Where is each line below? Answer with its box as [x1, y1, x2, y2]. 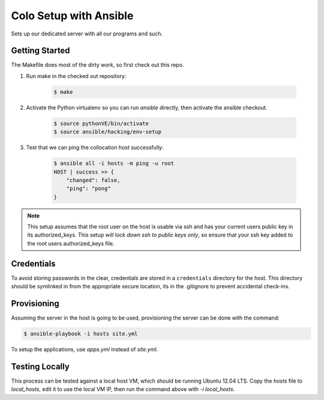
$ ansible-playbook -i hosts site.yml [23, 330, 138, 338]
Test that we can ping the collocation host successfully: [26, 144, 164, 151]
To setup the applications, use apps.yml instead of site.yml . [11, 346, 158, 353]
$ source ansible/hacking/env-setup [53, 129, 162, 135]
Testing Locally [11, 361, 70, 372]
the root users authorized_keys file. [27, 240, 115, 247]
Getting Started [11, 46, 70, 56]
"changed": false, [66, 177, 121, 183]
